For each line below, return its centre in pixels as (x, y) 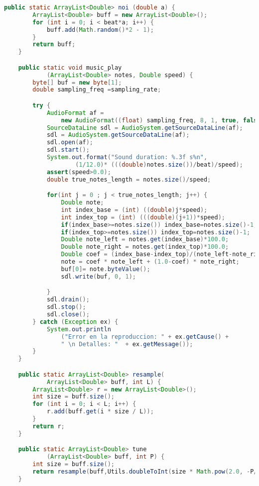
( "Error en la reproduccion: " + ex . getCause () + (145, 337)
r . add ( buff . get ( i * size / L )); (100, 412)
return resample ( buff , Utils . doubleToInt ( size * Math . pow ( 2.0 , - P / (145, 471)
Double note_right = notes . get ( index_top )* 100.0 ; (145, 247)
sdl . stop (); (66, 307)
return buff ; (54, 45)
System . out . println (79, 329)
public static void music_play (70, 67)
